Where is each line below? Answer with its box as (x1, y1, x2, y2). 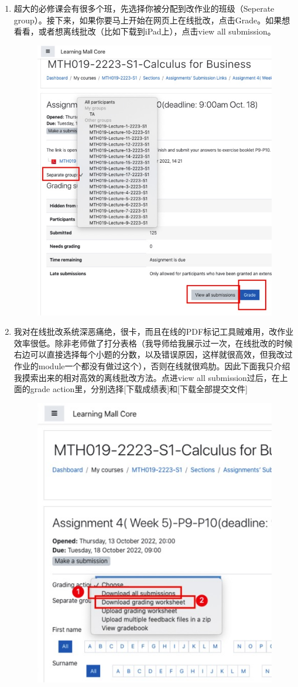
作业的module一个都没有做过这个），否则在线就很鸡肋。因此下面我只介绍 (13, 360, 290, 372)
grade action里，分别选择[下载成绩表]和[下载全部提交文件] (30, 383, 248, 395)
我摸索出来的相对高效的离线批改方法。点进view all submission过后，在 (13, 371, 280, 383)
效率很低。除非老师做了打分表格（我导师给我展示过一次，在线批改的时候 (13, 336, 293, 349)
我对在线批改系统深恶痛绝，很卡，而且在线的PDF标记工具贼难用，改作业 (13, 325, 294, 338)
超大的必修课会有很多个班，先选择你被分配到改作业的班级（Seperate (13, 2, 275, 14)
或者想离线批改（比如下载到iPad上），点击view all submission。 (38, 25, 276, 37)
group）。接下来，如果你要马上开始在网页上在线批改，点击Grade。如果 (13, 13, 282, 26)
